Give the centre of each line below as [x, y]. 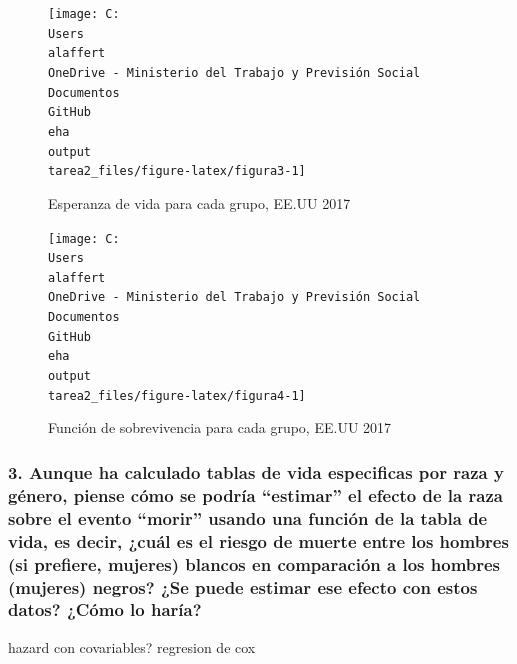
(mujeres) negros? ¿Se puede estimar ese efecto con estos [243, 586]
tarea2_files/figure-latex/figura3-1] [177, 171]
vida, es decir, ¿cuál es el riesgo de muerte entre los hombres [258, 540]
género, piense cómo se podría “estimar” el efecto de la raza [255, 494]
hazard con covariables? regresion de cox [132, 646]
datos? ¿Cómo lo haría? [105, 609]
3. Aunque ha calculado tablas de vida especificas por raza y [256, 471]
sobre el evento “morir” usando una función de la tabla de [248, 517]
